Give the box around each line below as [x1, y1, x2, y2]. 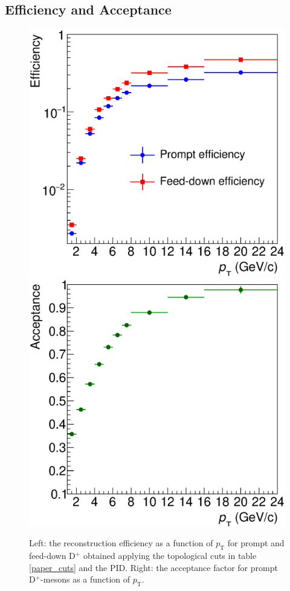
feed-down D [29, 549, 76, 562]
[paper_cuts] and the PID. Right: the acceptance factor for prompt [29, 561, 278, 573]
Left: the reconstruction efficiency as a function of [29, 537, 213, 549]
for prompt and [227, 537, 285, 549]
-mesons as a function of [40, 573, 130, 586]
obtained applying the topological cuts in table [83, 549, 257, 562]
